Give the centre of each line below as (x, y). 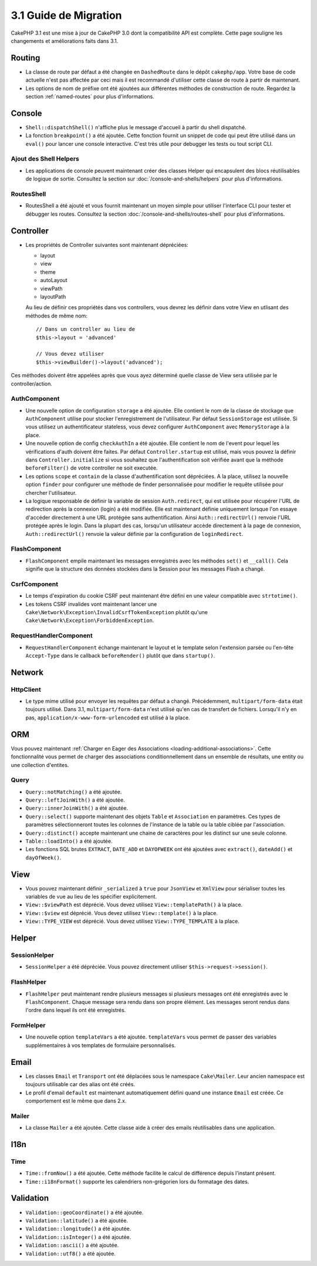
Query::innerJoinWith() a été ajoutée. (77, 808)
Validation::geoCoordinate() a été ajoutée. (85, 1212)
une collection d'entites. (40, 765)
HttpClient (26, 689)
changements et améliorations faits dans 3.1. (65, 41)
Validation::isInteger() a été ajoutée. (78, 1237)
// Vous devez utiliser (70, 354)
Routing (26, 58)
